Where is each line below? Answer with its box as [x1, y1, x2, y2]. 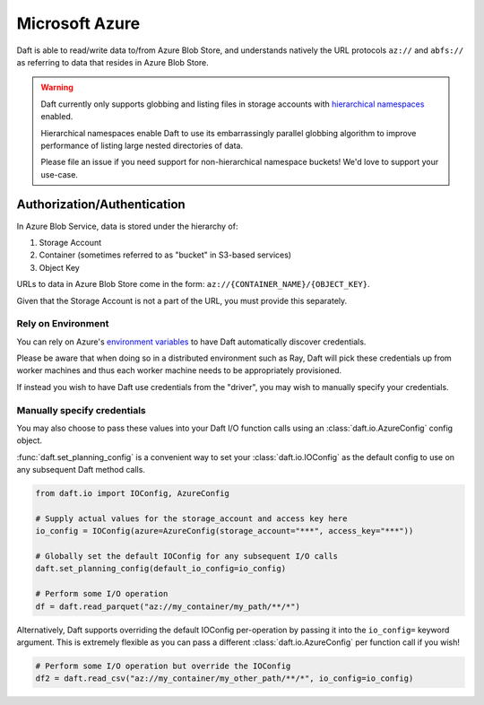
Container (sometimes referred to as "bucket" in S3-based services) [39, 249, 291, 260]
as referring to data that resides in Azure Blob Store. [16, 57, 210, 67]
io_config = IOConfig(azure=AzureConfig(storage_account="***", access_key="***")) [35, 526, 414, 536]
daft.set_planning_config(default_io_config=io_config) [35, 563, 287, 574]
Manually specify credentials [16, 404, 147, 416]
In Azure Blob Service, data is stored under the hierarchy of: [16, 221, 238, 231]
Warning [40, 82, 73, 93]
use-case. [40, 169, 78, 179]
